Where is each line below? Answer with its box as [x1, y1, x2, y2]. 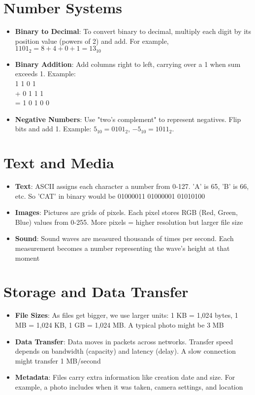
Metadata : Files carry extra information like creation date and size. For [15, 372, 235, 382]
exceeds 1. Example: [15, 68, 76, 79]
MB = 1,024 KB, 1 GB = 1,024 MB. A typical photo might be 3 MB [15, 319, 224, 330]
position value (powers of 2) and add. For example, [15, 35, 169, 46]
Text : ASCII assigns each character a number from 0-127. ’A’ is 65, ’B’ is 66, [15, 181, 249, 191]
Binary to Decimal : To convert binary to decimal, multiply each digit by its [15, 26, 252, 36]
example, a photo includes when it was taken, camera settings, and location [15, 381, 243, 392]
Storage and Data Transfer [3, 281, 189, 302]
